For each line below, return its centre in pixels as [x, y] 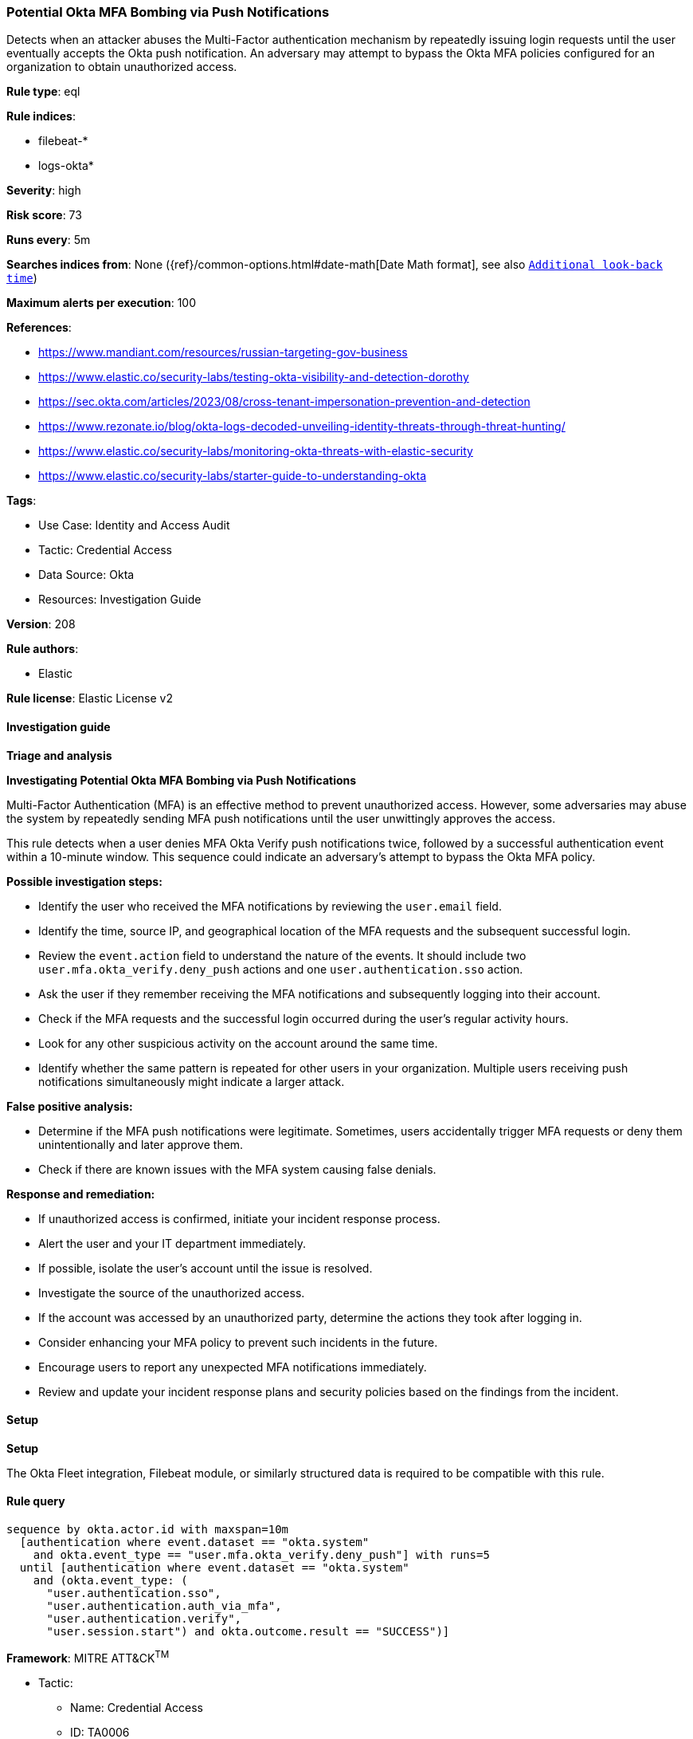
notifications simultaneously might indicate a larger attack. [192, 1081]
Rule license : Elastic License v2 [90, 698]
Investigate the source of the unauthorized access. [172, 1292]
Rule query [36, 1501]
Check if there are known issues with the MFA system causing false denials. [237, 1169]
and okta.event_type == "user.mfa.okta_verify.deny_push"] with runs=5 [261, 1555]
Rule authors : [43, 649]
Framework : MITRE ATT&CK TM [88, 1657]
